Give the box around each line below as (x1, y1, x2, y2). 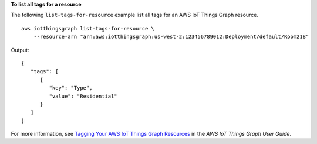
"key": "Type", (49, 85, 93, 91)
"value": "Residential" (49, 92, 117, 100)
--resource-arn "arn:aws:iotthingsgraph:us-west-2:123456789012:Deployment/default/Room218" (33, 33, 309, 40)
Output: (11, 46, 29, 53)
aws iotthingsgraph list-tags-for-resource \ (21, 25, 155, 32)
